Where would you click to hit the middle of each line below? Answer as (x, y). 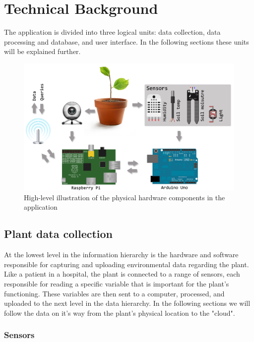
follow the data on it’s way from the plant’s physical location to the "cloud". (120, 313)
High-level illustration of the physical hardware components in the (125, 197)
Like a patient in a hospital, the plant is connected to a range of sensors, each (122, 274)
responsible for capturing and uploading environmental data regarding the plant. (127, 264)
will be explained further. (42, 51)
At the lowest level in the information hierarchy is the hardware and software (121, 255)
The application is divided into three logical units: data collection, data (112, 32)
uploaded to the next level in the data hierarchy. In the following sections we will (127, 303)
